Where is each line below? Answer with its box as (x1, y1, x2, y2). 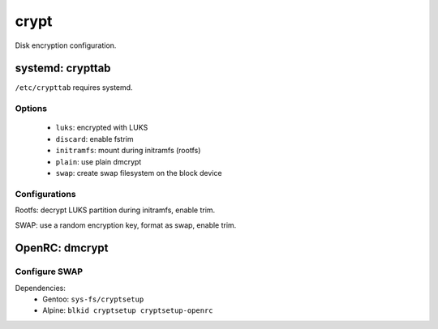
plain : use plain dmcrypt (55, 156, 142, 166)
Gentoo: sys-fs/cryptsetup (42, 294, 144, 304)
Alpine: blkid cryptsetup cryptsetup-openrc (42, 305, 214, 315)
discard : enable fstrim (55, 134, 134, 143)
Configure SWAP (15, 266, 84, 277)
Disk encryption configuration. (15, 41, 117, 50)
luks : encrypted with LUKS (55, 122, 148, 133)
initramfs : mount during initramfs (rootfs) (55, 146, 201, 156)
